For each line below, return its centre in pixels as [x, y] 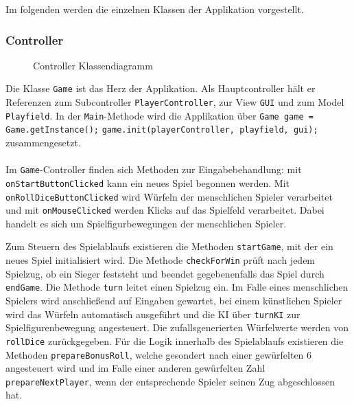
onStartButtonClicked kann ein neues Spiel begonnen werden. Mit [147, 182]
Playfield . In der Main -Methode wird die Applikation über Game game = [160, 115]
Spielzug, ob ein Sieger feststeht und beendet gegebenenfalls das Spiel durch [165, 273]
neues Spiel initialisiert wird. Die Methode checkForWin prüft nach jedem [161, 260]
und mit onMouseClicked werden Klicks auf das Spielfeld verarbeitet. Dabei [165, 210]
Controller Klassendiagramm [93, 65]
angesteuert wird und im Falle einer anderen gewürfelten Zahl [135, 368]
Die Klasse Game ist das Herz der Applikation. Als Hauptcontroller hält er [161, 88]
